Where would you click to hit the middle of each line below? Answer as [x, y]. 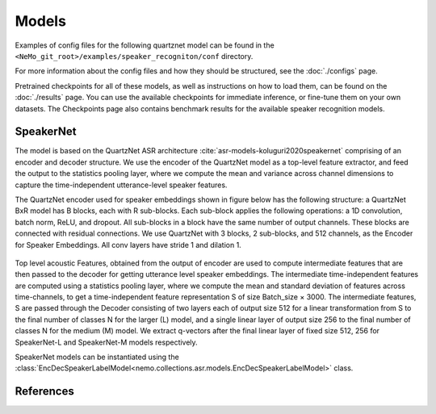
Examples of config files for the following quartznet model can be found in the [145, 45]
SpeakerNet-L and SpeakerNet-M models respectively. [106, 342]
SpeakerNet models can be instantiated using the [97, 357]
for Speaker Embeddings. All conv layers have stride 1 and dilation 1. [128, 245]
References [44, 391]
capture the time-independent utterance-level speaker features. [121, 185]
